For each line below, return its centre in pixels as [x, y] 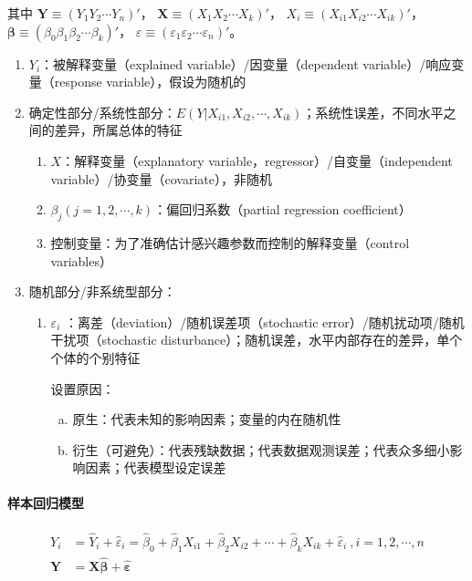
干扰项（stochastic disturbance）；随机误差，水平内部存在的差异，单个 [257, 340]
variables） [81, 260]
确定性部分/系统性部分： [102, 112]
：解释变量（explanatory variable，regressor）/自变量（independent [257, 160]
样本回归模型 [46, 503]
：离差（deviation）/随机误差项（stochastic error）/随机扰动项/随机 [264, 322]
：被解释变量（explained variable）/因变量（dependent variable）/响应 [246, 63]
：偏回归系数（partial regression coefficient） [283, 209]
